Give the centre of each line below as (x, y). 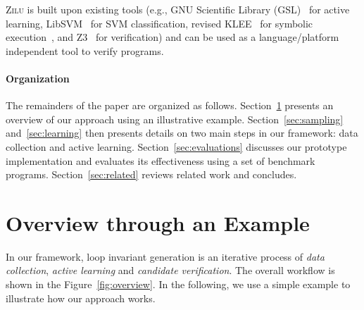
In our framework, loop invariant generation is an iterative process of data (165, 256)
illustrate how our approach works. (81, 298)
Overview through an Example (158, 222)
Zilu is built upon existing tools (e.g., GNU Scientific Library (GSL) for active (178, 9)
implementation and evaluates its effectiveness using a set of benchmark (161, 160)
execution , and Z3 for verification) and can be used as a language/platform (172, 37)
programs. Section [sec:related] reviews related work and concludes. (151, 174)
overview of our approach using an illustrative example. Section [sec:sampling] (175, 119)
